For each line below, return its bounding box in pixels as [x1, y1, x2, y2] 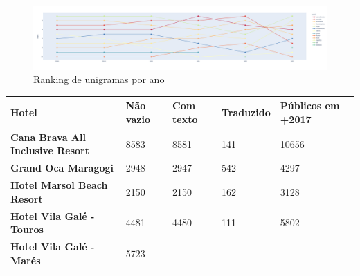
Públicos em [280, 98, 340, 113]
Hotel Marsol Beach [10, 178, 108, 192]
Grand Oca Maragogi [10, 160, 114, 175]
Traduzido [222, 105, 271, 120]
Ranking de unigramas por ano [33, 72, 165, 86]
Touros [10, 222, 44, 237]
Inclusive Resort [10, 143, 89, 158]
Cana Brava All [10, 129, 86, 144]
